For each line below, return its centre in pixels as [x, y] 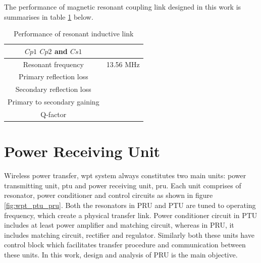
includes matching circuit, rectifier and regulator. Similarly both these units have [129, 234]
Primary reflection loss [53, 76]
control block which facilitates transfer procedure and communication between [125, 245]
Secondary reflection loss [53, 89]
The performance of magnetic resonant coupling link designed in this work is [123, 7]
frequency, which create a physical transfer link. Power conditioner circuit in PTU [131, 215]
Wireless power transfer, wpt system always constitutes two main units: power [125, 175]
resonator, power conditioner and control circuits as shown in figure [109, 195]
